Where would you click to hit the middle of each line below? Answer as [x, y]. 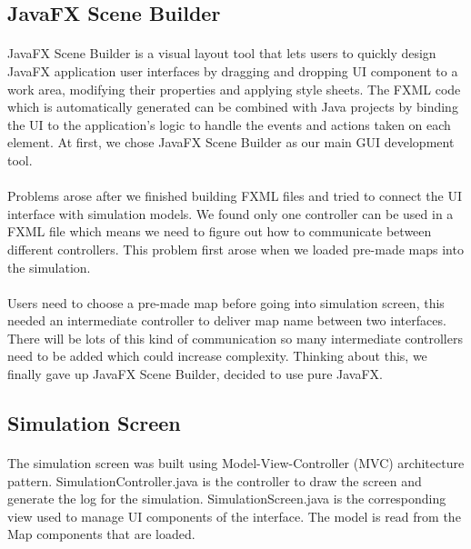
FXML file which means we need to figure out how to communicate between [220, 231]
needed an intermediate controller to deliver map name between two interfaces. [227, 320]
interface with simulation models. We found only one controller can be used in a [230, 213]
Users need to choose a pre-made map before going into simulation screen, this [226, 302]
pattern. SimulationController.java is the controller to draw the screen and [215, 480]
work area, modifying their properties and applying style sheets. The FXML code [234, 89]
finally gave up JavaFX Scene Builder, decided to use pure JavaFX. [195, 374]
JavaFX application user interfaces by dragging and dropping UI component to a [233, 70]
